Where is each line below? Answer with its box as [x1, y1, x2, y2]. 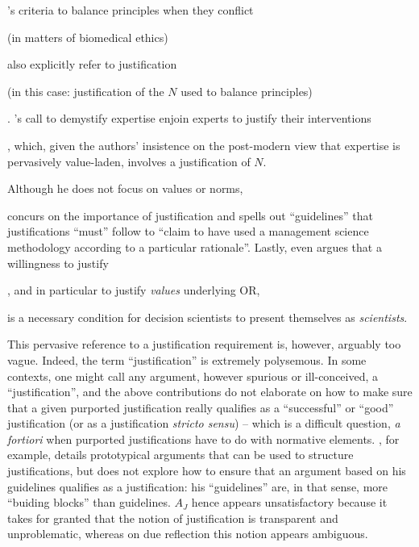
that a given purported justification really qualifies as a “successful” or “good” [7, 399, 394, 415]
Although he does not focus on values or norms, [7, 180, 243, 197]
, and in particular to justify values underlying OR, [7, 282, 260, 299]
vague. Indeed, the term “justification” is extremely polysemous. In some [7, 351, 367, 368]
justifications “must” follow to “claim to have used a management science [7, 223, 369, 240]
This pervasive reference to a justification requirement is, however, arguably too [7, 336, 401, 353]
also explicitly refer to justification [7, 56, 177, 73]
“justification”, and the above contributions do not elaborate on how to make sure [7, 383, 413, 400]
